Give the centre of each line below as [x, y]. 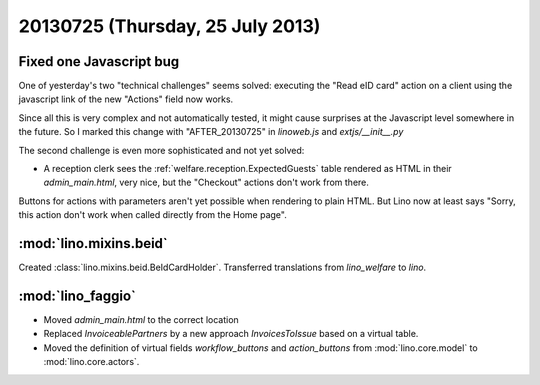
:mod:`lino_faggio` [77, 295]
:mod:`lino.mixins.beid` [93, 243]
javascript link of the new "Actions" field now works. [126, 99]
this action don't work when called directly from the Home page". [152, 215]
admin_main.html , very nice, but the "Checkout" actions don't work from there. [206, 182]
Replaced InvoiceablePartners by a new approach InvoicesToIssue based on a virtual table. [231, 334]
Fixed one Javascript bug [99, 61]
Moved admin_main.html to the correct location [141, 319]
